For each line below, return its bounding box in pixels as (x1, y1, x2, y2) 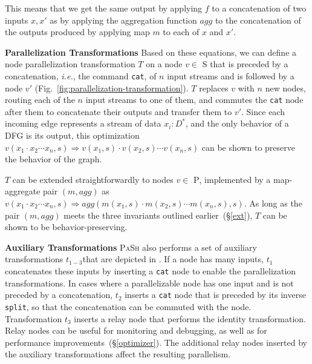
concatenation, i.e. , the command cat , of (5, 69, 157, 82)
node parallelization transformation (5, 58, 135, 70)
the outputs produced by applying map (5, 25, 150, 38)
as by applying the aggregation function (50, 13, 197, 26)
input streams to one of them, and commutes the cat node (85, 93, 304, 106)
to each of (163, 25, 200, 38)
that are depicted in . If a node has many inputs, (82, 253, 264, 265)
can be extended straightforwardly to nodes (12, 173, 174, 185)
